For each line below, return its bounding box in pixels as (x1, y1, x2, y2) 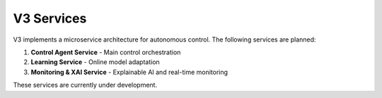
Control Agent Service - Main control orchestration (30, 48, 181, 56)
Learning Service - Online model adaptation (30, 58, 161, 66)
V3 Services (13, 11, 87, 26)
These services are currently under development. (13, 81, 158, 90)
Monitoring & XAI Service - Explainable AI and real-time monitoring (30, 68, 228, 76)
